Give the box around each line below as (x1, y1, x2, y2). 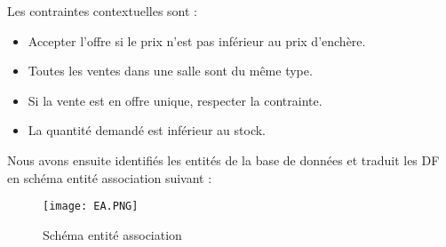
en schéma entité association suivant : (7, 168, 212, 187)
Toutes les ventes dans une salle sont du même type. (28, 61, 313, 80)
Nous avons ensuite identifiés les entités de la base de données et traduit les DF (7, 150, 440, 169)
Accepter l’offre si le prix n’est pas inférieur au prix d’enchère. (28, 31, 366, 50)
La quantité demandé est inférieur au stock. (28, 121, 266, 139)
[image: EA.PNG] (43, 200, 139, 213)
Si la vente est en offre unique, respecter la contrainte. (28, 91, 323, 109)
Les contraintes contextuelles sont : (7, 2, 198, 20)
